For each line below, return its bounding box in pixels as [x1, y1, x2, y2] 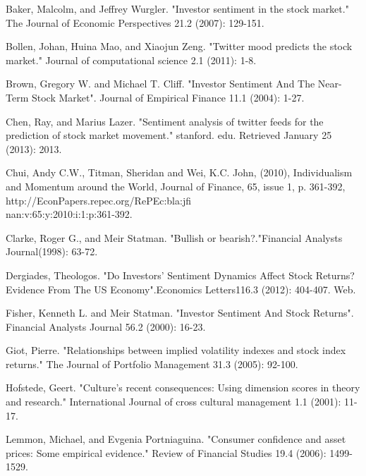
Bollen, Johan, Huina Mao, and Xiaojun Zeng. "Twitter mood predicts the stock [6, 39, 353, 54]
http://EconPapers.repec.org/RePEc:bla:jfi [6, 193, 191, 207]
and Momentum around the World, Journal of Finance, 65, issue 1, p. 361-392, [6, 178, 346, 193]
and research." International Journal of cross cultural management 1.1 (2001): [6, 394, 341, 409]
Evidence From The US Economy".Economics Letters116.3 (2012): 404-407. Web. [6, 281, 356, 296]
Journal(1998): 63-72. [6, 244, 98, 259]
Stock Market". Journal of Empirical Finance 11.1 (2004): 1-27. [31, 90, 305, 104]
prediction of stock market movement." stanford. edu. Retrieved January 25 [6, 128, 332, 142]
